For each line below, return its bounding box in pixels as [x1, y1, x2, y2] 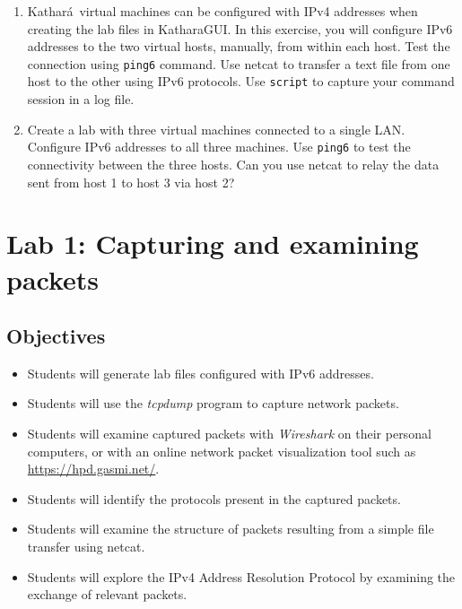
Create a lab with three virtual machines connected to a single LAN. [27, 119, 405, 138]
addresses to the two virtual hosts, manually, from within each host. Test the [27, 37, 450, 56]
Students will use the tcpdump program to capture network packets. [27, 394, 399, 413]
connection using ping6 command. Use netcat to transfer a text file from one [27, 54, 450, 73]
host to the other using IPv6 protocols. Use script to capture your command [27, 72, 455, 91]
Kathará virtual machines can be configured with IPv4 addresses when [27, 2, 418, 20]
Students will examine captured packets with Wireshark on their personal [27, 424, 431, 443]
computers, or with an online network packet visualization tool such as [27, 441, 416, 460]
